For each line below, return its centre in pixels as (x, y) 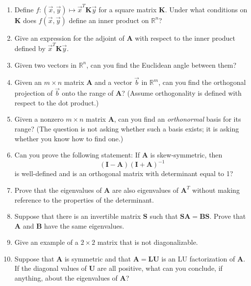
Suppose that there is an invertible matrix (78, 216)
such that (164, 216)
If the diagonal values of (50, 268)
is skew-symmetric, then (186, 155)
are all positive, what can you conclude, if (160, 268)
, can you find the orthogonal (202, 82)
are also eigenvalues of (145, 190)
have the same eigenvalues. (84, 225)
